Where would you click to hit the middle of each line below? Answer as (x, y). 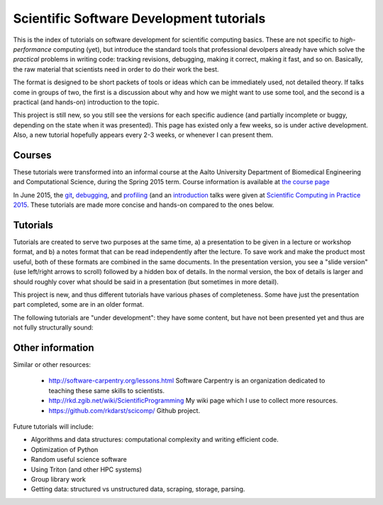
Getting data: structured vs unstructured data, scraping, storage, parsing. (138, 489)
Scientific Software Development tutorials (139, 18)
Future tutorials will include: (53, 427)
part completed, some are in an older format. (79, 305)
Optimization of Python (65, 449)
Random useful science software (79, 460)
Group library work (59, 479)
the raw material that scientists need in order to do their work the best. (116, 69)
